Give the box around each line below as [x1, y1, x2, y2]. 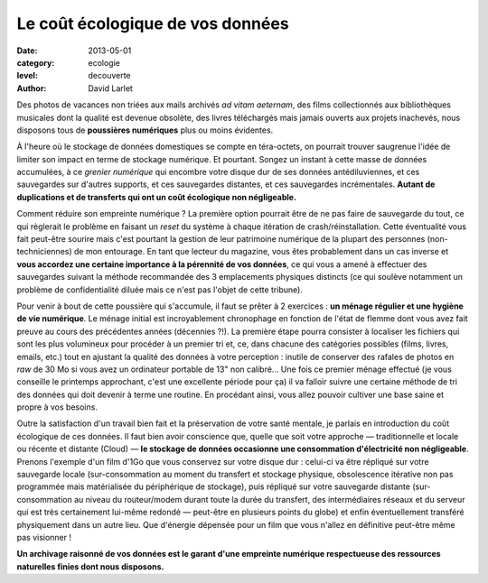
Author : [16, 82, 47, 94]
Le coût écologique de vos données [16, 14, 289, 33]
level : [16, 70, 38, 81]
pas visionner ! [16, 532, 72, 542]
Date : [16, 45, 38, 56]
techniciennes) [16, 246, 72, 257]
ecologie [88, 57, 121, 68]
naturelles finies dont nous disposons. [16, 560, 164, 572]
